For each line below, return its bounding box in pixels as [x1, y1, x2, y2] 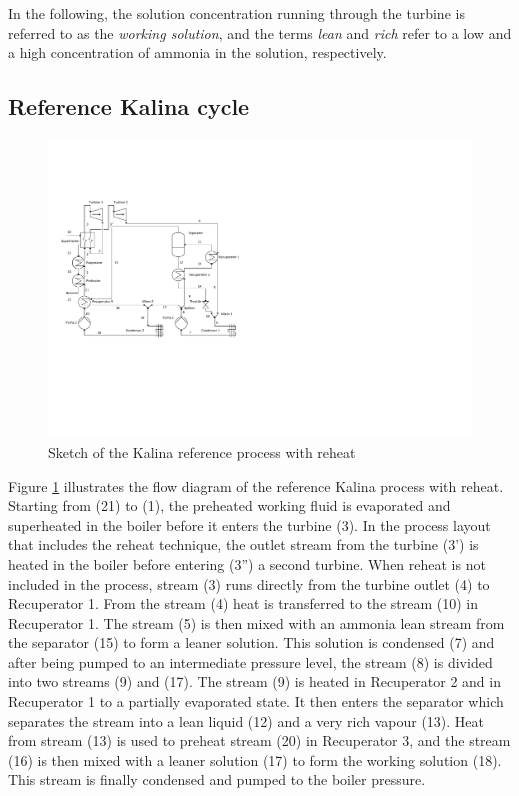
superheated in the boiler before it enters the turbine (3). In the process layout [8, 514, 491, 535]
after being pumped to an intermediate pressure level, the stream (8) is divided [8, 651, 493, 672]
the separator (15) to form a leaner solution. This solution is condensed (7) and [8, 632, 495, 653]
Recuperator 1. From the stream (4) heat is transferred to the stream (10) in [8, 593, 478, 614]
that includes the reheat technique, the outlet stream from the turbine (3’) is [8, 534, 479, 555]
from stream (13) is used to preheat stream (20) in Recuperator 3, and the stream [8, 730, 511, 751]
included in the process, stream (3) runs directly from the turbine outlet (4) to [8, 573, 490, 594]
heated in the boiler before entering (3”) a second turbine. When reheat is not [8, 553, 486, 574]
